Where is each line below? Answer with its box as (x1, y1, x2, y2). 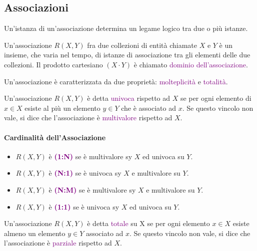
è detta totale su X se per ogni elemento (87, 218, 210, 229)
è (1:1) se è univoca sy (48, 201, 119, 212)
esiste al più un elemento (24, 102, 100, 113)
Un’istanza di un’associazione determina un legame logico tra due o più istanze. (4, 23, 248, 33)
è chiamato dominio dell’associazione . (133, 59, 248, 69)
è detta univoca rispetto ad (87, 93, 170, 103)
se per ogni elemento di (180, 93, 251, 103)
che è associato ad (121, 102, 176, 113)
